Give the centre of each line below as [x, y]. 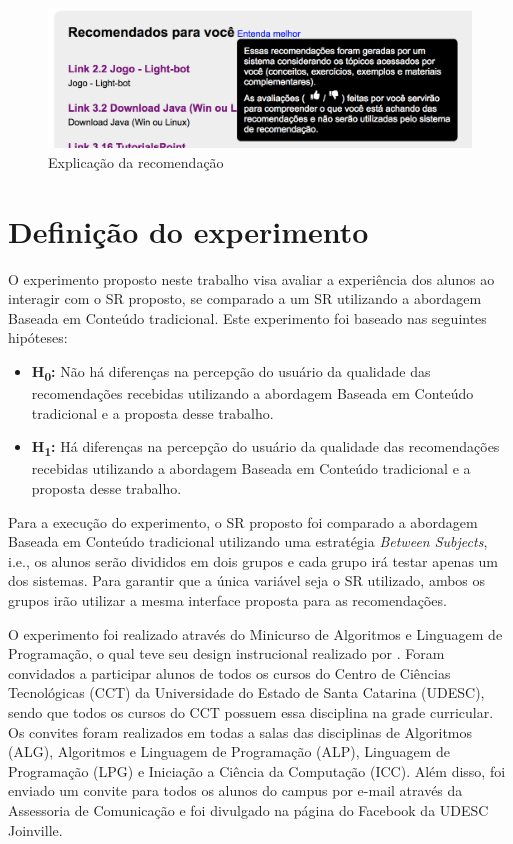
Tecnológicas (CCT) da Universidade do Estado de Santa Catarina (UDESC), [246, 692]
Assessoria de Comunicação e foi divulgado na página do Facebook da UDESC [248, 809]
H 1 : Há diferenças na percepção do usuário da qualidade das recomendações [265, 448]
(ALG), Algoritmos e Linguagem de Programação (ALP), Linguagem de [229, 751]
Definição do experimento [188, 230]
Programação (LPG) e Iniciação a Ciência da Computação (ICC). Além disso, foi [257, 770]
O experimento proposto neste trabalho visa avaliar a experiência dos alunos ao [251, 278]
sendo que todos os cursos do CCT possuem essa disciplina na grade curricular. [251, 712]
